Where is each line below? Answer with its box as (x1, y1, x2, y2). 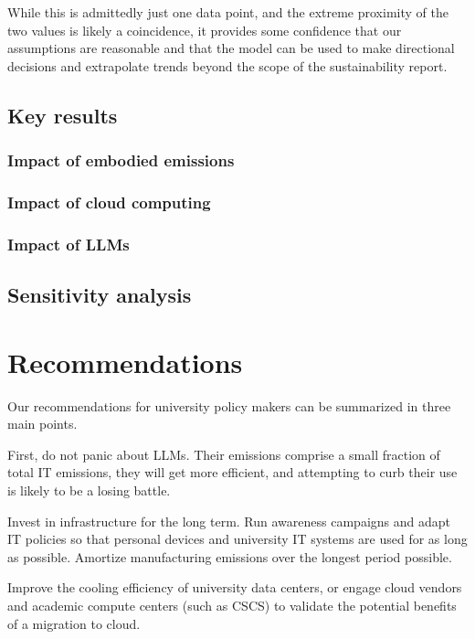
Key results (7, 101, 118, 129)
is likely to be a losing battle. (7, 480, 171, 499)
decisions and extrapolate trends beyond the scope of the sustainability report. (7, 56, 448, 75)
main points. (7, 414, 78, 433)
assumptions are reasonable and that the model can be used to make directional (7, 38, 455, 58)
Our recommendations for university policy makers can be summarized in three (7, 396, 451, 415)
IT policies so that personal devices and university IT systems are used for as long (7, 529, 468, 548)
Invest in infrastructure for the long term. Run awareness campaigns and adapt (7, 511, 450, 530)
